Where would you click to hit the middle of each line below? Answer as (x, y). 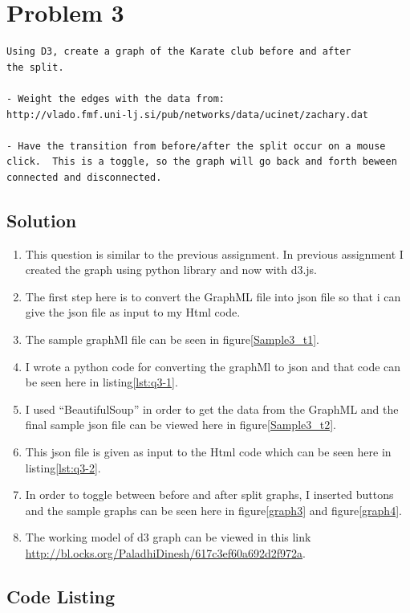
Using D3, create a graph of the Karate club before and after (179, 52)
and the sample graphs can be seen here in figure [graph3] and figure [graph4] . (213, 510)
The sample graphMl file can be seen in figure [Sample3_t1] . (173, 339)
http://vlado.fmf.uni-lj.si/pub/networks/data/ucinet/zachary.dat (188, 114)
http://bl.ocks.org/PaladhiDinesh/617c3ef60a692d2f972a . (165, 552)
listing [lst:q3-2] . (63, 467)
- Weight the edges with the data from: (116, 98)
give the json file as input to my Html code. (133, 312)
